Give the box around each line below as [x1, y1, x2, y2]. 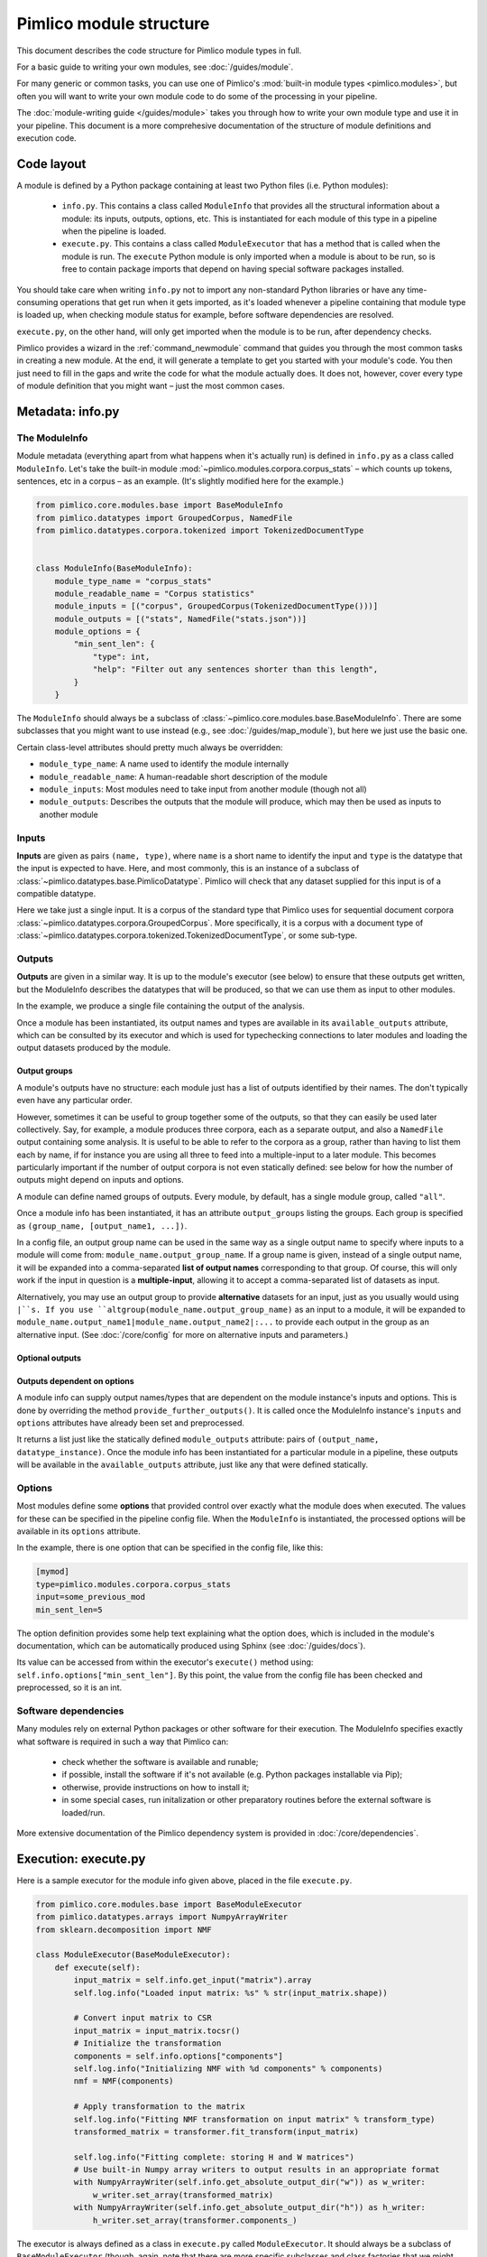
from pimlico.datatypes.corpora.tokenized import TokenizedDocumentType [35, 525, 364, 535]
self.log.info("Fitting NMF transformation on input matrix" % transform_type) [73, 2113, 436, 2124]
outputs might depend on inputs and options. [16, 1175, 184, 1185]
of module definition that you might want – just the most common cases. [16, 380, 286, 392]
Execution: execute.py [16, 1851, 146, 1866]
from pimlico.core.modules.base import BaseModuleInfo [35, 500, 283, 510]
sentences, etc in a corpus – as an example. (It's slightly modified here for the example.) [16, 476, 345, 487]
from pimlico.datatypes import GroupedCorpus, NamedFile [35, 513, 293, 523]
